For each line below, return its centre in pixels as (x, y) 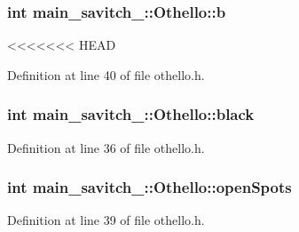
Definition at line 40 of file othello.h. (106, 74)
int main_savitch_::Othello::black (131, 114)
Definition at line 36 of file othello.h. (106, 147)
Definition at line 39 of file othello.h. (106, 220)
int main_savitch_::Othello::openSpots (149, 187)
